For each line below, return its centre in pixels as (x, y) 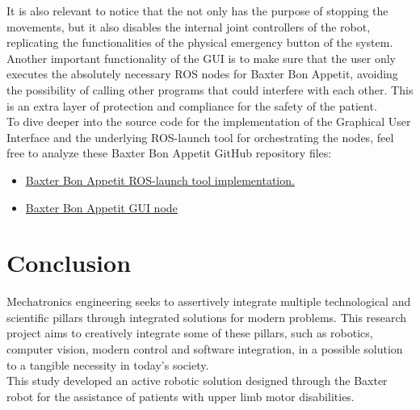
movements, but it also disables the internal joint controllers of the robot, (189, 26)
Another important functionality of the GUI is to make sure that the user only (201, 58)
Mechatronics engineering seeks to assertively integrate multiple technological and (209, 301)
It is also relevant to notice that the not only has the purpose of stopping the (197, 10)
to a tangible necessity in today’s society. (108, 364)
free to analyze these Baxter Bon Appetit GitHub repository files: (169, 153)
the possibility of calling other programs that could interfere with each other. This (210, 89)
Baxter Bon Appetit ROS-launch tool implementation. (160, 180)
